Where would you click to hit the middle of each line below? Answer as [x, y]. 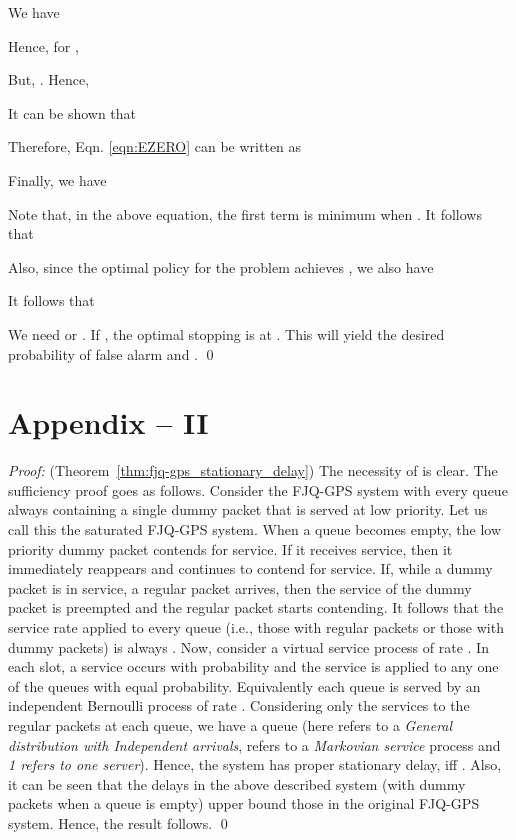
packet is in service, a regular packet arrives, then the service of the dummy [240, 587]
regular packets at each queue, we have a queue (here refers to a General [230, 724]
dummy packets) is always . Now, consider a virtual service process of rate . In [248, 646]
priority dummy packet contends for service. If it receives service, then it [230, 548]
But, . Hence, [49, 79]
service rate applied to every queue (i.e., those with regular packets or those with [256, 627]
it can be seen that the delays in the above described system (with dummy [237, 783]
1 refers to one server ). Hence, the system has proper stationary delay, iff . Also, [255, 764]
